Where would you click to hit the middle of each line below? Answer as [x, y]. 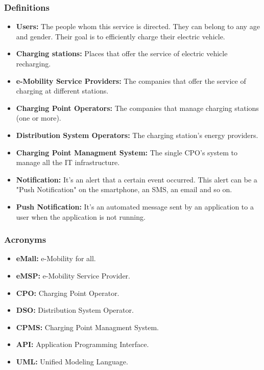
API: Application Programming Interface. [82, 344]
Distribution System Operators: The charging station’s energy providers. [137, 135]
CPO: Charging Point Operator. [68, 293]
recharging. [33, 63]
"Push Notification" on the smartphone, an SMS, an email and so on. [124, 189]
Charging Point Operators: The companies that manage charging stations [137, 108]
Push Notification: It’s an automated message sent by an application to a [135, 206]
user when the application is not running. [81, 216]
